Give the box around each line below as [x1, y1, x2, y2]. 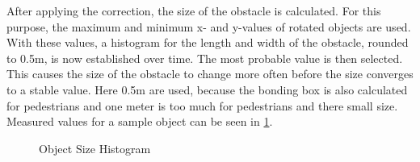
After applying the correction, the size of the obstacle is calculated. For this [6, 2, 381, 19]
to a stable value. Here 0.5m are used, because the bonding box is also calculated [6, 81, 408, 98]
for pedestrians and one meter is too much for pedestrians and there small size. [6, 97, 398, 114]
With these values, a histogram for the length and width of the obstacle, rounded [6, 34, 409, 51]
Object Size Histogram [39, 139, 151, 156]
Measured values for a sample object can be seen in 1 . [6, 113, 273, 130]
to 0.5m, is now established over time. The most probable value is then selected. [6, 49, 403, 66]
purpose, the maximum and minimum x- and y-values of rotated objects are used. [6, 18, 411, 35]
